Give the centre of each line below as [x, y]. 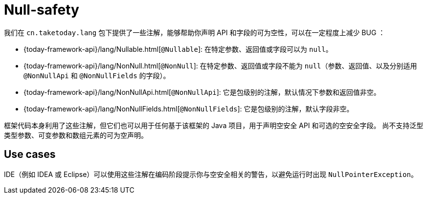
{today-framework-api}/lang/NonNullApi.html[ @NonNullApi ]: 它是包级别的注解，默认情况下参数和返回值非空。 [202, 92]
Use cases [30, 154]
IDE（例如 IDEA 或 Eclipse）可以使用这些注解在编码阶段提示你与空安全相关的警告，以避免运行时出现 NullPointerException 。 [211, 174]
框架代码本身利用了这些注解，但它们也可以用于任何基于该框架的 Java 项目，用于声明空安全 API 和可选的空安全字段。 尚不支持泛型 [214, 125]
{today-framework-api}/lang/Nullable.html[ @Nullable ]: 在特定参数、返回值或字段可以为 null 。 [178, 49]
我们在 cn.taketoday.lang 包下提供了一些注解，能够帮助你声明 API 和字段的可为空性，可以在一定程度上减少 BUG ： [195, 32]
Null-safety [42, 10]
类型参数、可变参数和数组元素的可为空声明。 [76, 135]
